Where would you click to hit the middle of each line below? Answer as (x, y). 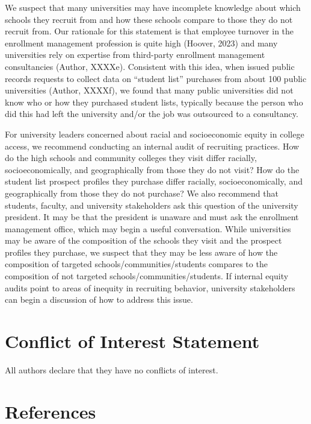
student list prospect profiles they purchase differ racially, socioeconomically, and (154, 181)
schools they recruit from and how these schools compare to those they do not (149, 19)
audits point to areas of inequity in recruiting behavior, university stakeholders (150, 287)
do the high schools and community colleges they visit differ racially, (131, 158)
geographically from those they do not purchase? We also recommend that (142, 193)
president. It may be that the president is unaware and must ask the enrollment (152, 217)
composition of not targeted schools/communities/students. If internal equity (147, 276)
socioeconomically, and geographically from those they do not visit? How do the (152, 169)
